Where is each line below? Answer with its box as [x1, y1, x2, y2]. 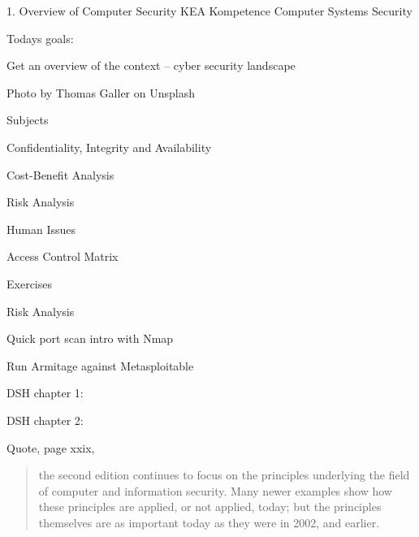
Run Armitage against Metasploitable [6, 357, 194, 374]
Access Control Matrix [6, 248, 119, 265]
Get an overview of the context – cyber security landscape [6, 57, 296, 74]
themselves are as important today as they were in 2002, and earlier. [38, 513, 380, 531]
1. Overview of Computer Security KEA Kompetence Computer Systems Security [6, 2, 413, 19]
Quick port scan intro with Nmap [6, 330, 174, 347]
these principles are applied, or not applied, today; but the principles [38, 498, 382, 515]
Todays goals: [6, 29, 74, 46]
